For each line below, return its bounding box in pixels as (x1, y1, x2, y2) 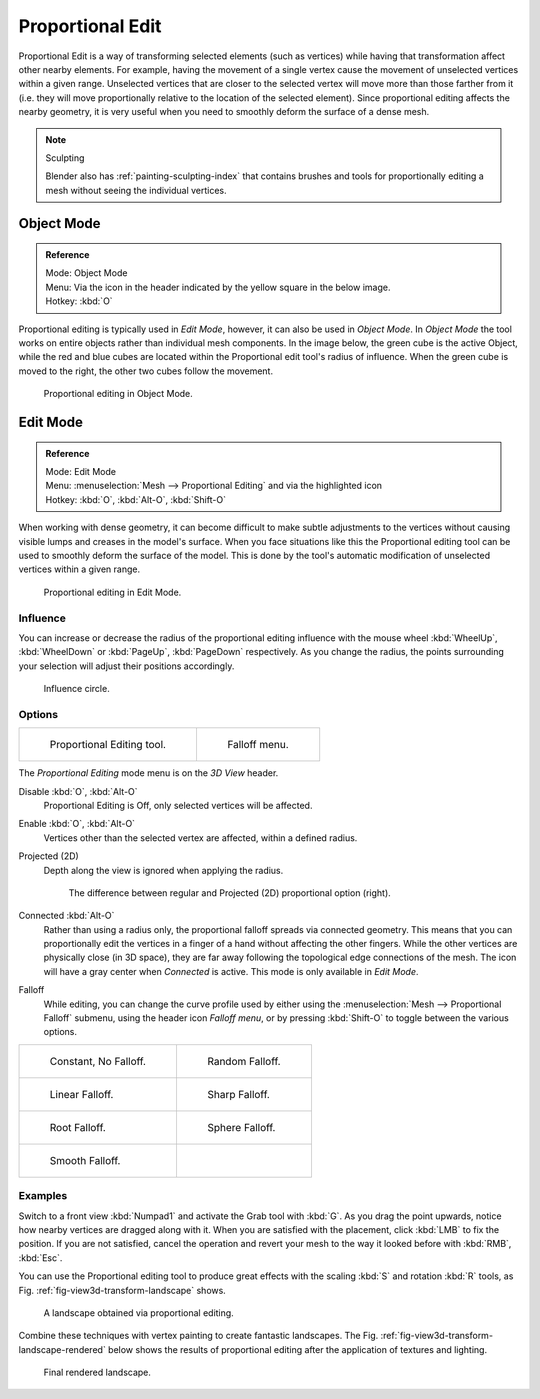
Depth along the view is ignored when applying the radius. (43, 864, 284, 876)
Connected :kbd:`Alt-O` (18, 910, 115, 922)
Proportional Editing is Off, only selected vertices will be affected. (43, 799, 313, 811)
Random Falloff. (206, 1054, 281, 1068)
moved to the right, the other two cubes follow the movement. (18, 365, 274, 377)
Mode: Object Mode (45, 267, 128, 279)
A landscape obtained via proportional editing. (43, 1306, 234, 1319)
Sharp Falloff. (206, 1087, 270, 1101)
